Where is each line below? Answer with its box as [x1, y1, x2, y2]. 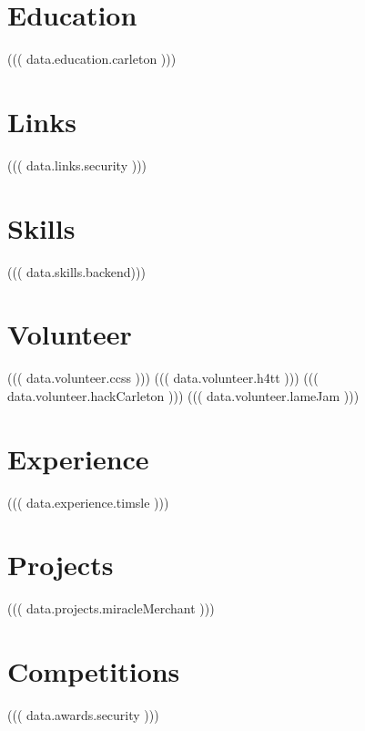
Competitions [7, 653, 180, 690]
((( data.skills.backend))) [7, 262, 146, 281]
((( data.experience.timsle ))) [7, 492, 169, 511]
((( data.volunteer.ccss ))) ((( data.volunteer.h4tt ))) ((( [7, 368, 319, 387]
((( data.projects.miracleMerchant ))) [7, 599, 215, 618]
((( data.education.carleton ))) [7, 49, 177, 68]
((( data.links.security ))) [7, 155, 147, 174]
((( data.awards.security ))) [7, 705, 159, 725]
